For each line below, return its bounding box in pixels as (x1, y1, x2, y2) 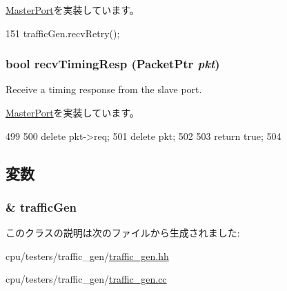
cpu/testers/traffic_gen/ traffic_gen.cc (6, 272, 167, 286)
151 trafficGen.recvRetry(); (6, 26, 120, 40)
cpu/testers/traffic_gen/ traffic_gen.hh (6, 248, 169, 263)
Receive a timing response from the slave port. (6, 82, 202, 97)
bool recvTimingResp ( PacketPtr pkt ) (6, 55, 220, 72)
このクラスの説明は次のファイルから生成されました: (6, 225, 240, 240)
